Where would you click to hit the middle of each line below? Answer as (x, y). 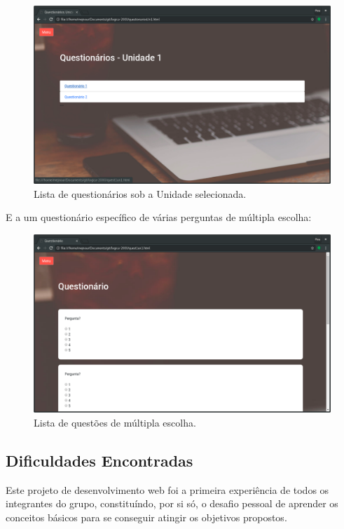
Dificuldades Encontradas (99, 460)
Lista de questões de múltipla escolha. (115, 422)
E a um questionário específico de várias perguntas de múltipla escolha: (159, 217)
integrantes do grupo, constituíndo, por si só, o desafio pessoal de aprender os (172, 503)
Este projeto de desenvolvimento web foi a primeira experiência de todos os (167, 489)
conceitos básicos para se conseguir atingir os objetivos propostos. (146, 517)
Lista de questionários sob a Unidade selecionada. (140, 193)
